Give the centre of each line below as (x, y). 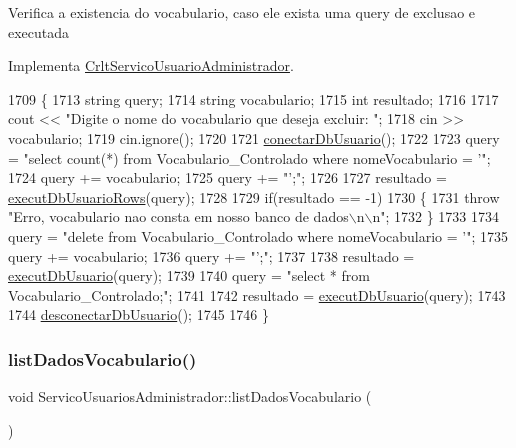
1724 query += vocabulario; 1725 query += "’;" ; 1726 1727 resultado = (227, 177)
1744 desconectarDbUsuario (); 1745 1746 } (138, 314)
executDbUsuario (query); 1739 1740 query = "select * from (189, 275)
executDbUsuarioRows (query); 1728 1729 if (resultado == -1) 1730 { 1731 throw (254, 196)
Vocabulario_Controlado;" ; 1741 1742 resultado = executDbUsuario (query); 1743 (257, 294)
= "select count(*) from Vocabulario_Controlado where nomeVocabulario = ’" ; (249, 157)
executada (39, 31)
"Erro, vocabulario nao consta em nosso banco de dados (178, 216)
